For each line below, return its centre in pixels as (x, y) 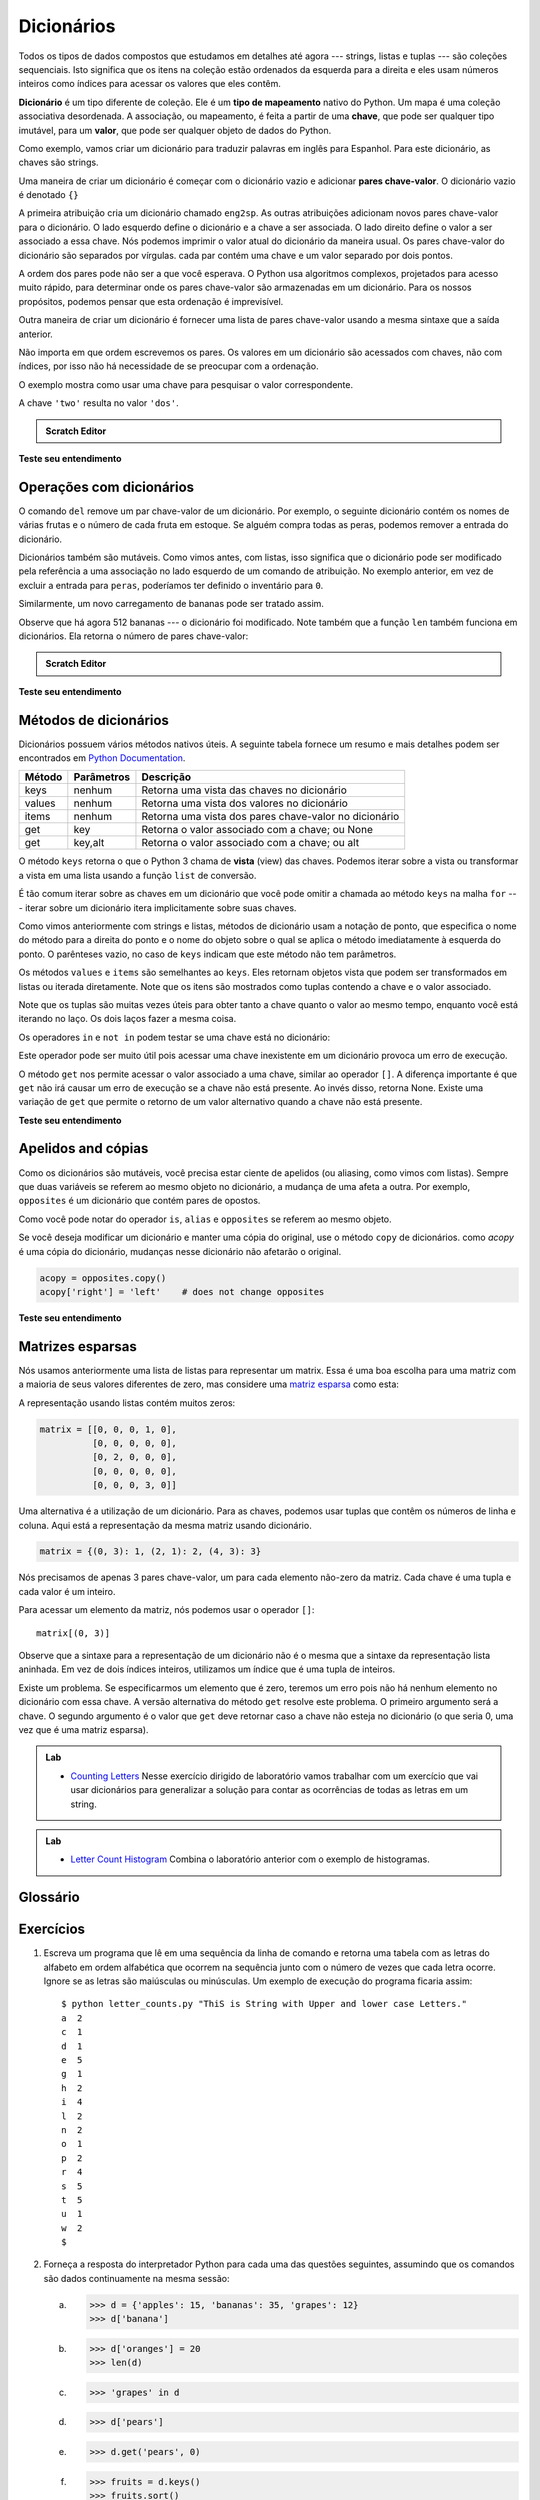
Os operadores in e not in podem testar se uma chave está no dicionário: (174, 1037)
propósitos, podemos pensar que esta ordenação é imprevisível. (151, 301)
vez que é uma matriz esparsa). (83, 1729)
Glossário (49, 1897)
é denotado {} (48, 195)
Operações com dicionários (106, 486)
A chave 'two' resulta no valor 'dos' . (98, 403)
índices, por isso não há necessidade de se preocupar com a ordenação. (168, 366)
